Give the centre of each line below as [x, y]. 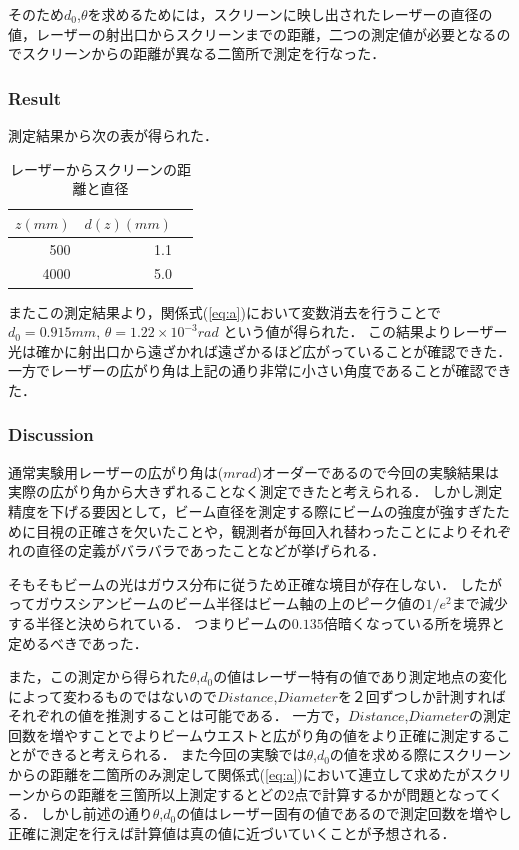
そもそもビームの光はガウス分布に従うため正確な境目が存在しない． [232, 583]
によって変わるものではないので [112, 695]
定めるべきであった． [78, 642]
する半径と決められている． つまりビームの [150, 622]
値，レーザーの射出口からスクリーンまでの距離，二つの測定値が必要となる [252, 33]
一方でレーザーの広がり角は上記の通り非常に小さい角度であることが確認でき [260, 370]
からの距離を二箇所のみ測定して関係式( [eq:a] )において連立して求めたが [239, 774]
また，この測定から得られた [99, 676]
